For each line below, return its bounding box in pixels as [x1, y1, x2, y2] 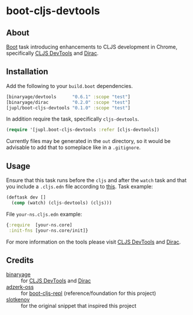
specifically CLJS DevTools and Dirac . [6, 50, 99, 57]
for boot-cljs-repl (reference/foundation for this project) [21, 290, 156, 297]
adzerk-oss [6, 284, 34, 291]
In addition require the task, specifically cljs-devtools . [6, 115, 139, 122]
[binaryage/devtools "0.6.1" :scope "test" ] [6, 93, 131, 100]
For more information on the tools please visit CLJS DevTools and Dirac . [6, 238, 181, 245]
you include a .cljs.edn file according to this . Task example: [6, 183, 153, 190]
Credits [6, 255, 34, 265]
